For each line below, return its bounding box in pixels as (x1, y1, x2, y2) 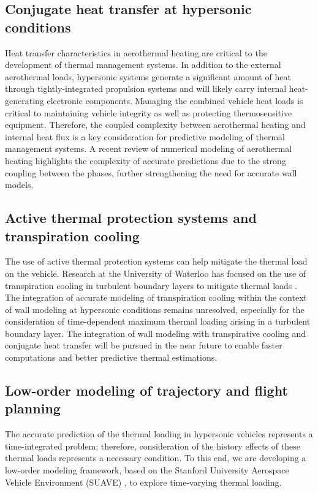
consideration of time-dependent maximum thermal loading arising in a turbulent (5, 315, 311, 328)
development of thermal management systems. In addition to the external (5, 58, 281, 71)
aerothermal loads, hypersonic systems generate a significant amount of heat (5, 70, 291, 83)
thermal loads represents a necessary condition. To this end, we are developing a (5, 451, 306, 464)
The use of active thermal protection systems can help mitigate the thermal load (5, 255, 308, 268)
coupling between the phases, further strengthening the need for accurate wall (5, 166, 297, 179)
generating (5, 94, 44, 107)
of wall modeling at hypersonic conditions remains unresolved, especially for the (5, 303, 305, 315)
